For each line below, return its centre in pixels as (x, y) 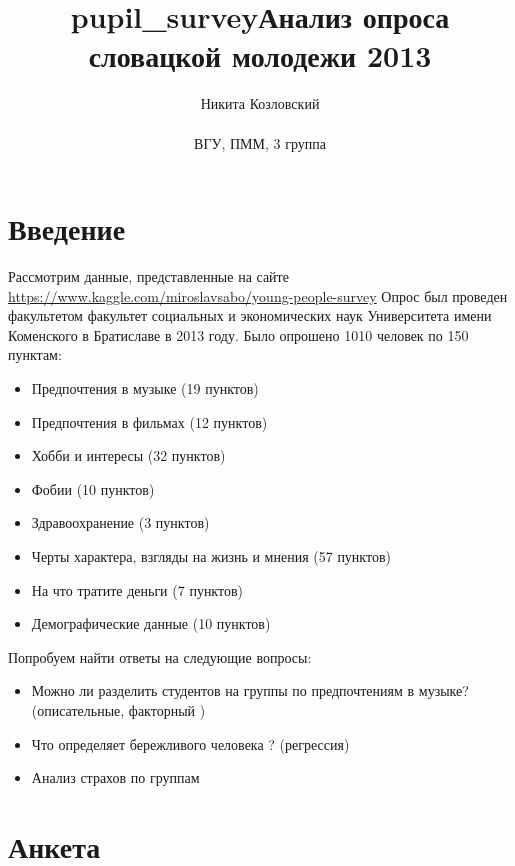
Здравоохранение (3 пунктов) (120, 522)
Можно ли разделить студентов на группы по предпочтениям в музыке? (250, 690)
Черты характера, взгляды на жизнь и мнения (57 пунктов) (211, 555)
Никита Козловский (260, 103)
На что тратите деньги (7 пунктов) (137, 589)
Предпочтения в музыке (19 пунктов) (145, 388)
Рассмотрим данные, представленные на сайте (148, 276)
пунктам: (35, 354)
